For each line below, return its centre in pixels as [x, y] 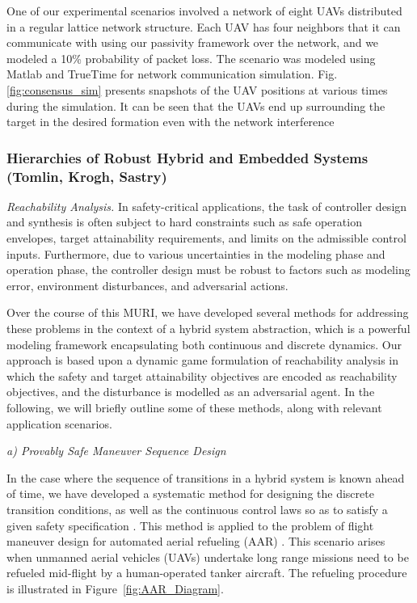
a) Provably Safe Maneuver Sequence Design [116, 451]
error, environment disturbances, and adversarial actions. [147, 285]
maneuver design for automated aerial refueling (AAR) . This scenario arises [196, 541]
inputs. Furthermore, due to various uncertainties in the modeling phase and [196, 253]
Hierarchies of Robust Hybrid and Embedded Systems [187, 157]
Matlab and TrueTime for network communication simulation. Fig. [172, 74]
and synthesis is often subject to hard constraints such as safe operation [184, 222]
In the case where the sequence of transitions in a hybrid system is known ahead [206, 477]
